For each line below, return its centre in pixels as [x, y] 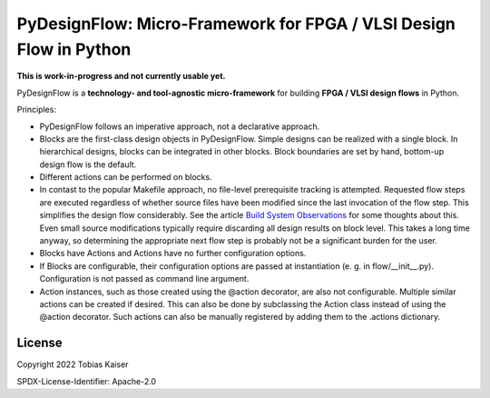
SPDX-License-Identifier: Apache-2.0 [87, 381]
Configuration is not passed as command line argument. [144, 279]
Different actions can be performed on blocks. [126, 177]
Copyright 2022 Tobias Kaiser [73, 364]
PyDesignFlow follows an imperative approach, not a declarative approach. [180, 126]
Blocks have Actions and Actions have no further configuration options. [173, 254]
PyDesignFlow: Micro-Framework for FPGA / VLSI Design [236, 24]
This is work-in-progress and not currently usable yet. [121, 76]
